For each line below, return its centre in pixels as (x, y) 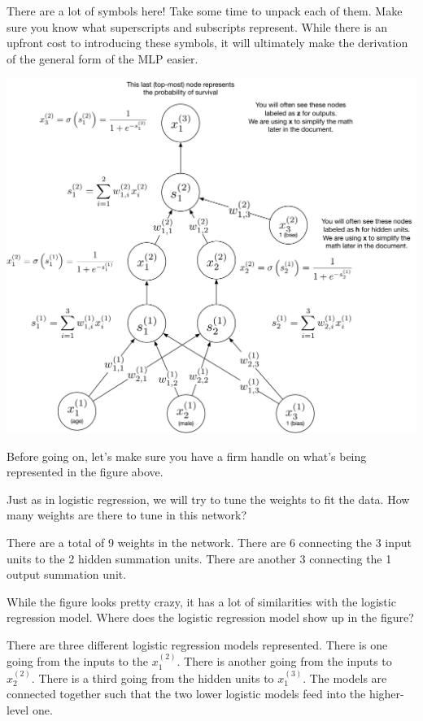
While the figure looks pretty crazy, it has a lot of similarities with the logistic (201, 601)
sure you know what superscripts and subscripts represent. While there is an (197, 26)
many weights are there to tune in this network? (127, 515)
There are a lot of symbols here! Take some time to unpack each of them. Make (205, 11)
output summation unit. (67, 574)
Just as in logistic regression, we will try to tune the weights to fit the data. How (208, 499)
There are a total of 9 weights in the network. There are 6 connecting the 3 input (209, 542)
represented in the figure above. (85, 472)
